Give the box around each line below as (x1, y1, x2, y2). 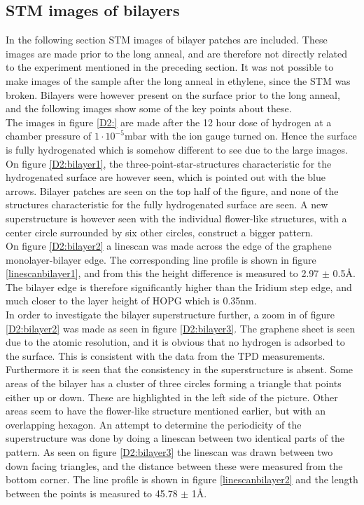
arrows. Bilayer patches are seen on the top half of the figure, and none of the (6, 183, 339, 198)
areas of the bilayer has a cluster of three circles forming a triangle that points (6, 376, 342, 391)
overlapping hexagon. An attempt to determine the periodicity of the (6, 417, 302, 431)
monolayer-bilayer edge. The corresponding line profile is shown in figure (6, 252, 316, 267)
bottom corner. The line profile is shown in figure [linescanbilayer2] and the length (6, 472, 358, 487)
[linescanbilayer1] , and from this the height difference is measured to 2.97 (6, 266, 319, 281)
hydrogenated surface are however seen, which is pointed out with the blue (6, 170, 325, 184)
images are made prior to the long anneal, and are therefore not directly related (6, 46, 348, 60)
